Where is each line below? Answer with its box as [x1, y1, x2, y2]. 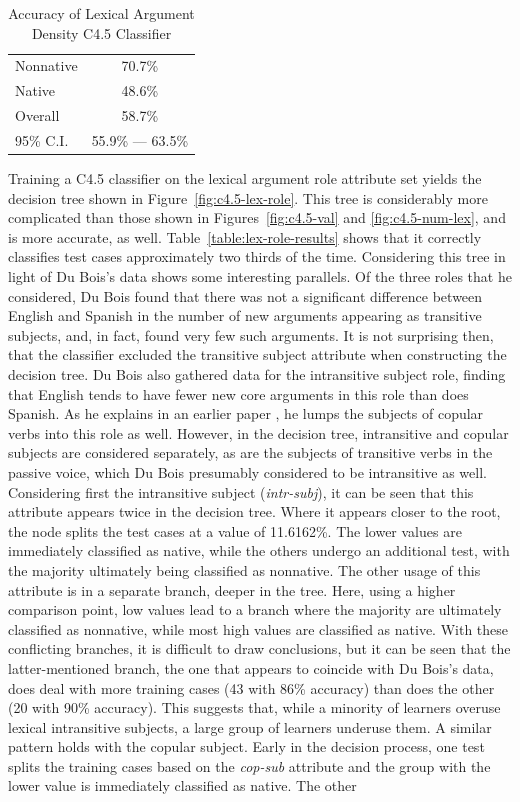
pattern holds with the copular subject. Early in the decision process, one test [8, 736, 485, 757]
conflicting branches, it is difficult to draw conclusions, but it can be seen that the [8, 638, 511, 659]
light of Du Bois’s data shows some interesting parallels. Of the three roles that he [8, 266, 512, 287]
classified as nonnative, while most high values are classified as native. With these [8, 618, 509, 639]
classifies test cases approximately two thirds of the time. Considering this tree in [8, 246, 506, 267]
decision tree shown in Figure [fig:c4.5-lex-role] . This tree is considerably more [8, 187, 488, 208]
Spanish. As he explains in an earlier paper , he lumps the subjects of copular [8, 403, 484, 424]
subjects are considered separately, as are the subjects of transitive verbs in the [8, 442, 493, 463]
